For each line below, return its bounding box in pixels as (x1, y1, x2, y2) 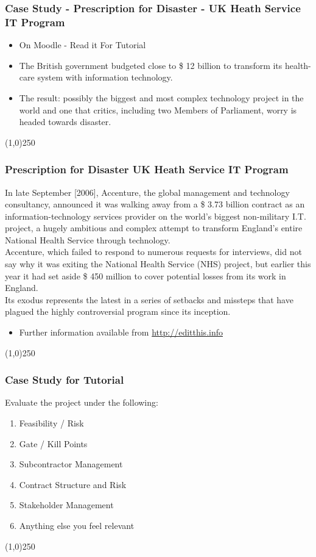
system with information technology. (37, 71, 173, 84)
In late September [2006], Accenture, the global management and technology (5, 185, 290, 198)
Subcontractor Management (19, 458, 123, 470)
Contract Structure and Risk (19, 478, 127, 491)
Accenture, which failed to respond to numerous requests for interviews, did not (5, 245, 302, 258)
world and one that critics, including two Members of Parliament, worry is (19, 103, 297, 116)
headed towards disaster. (19, 115, 111, 128)
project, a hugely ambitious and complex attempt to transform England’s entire (5, 221, 303, 234)
